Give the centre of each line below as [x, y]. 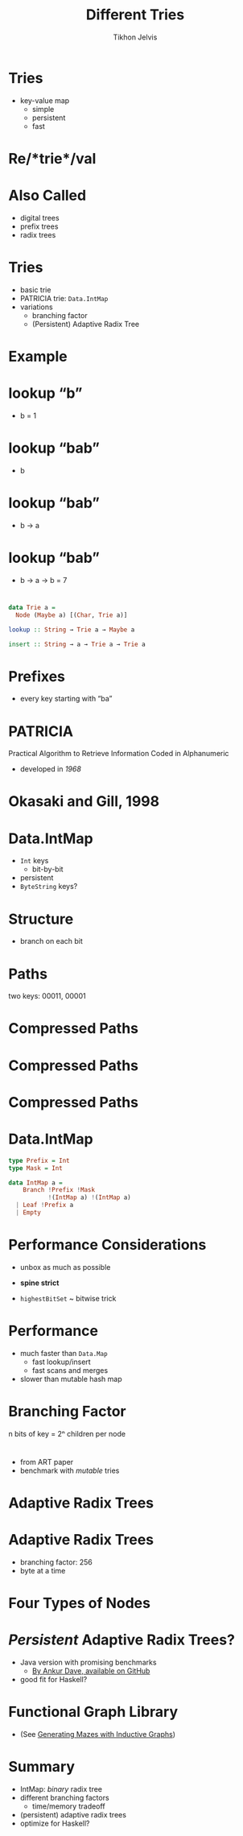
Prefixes [37, 676]
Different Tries [135, 15]
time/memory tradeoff [69, 1806]
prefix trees [39, 226]
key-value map [45, 100]
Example [38, 356]
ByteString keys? [49, 887]
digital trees [39, 217]
